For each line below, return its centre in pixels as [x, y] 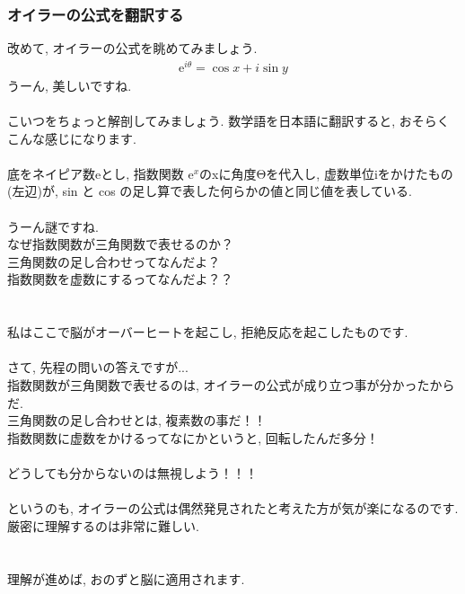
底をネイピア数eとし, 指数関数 [96, 173]
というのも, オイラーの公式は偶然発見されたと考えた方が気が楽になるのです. [233, 508]
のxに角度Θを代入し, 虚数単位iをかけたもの [326, 173]
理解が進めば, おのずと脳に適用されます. [126, 578]
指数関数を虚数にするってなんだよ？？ [120, 279]
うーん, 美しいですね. [70, 85]
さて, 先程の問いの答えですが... [98, 367]
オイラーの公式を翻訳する [96, 14]
